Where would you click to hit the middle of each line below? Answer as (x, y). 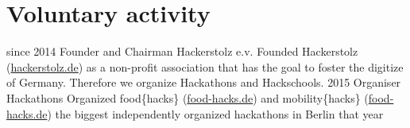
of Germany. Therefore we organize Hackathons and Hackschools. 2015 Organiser (204, 82)
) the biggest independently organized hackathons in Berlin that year (215, 113)
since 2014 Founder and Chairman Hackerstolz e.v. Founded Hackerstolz (182, 51)
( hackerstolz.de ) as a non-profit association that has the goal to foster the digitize (205, 66)
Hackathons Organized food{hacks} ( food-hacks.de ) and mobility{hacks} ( (188, 97)
